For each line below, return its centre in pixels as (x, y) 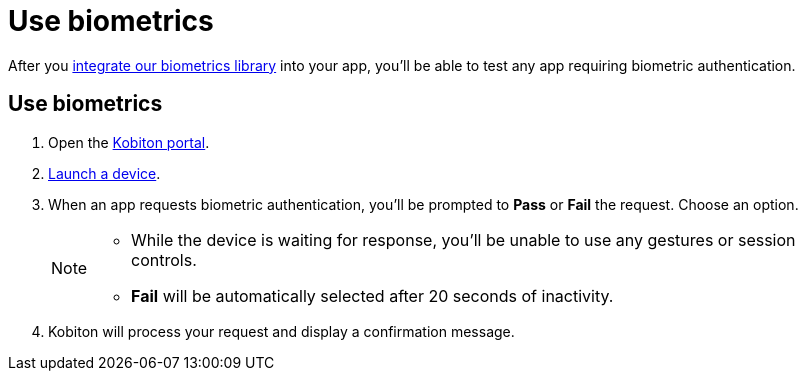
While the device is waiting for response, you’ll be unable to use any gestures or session (463, 239)
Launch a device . (104, 173)
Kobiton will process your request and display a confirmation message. (281, 331)
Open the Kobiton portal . (129, 142)
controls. (164, 259)
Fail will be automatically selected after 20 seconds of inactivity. (372, 295)
